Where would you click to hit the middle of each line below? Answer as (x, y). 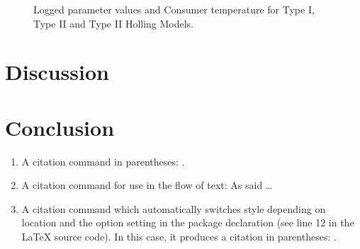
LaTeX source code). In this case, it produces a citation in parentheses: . (179, 237)
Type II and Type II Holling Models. (114, 23)
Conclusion (60, 127)
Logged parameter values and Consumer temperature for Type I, (174, 9)
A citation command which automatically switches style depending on (174, 208)
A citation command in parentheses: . (103, 161)
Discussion (57, 72)
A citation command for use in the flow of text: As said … (147, 185)
